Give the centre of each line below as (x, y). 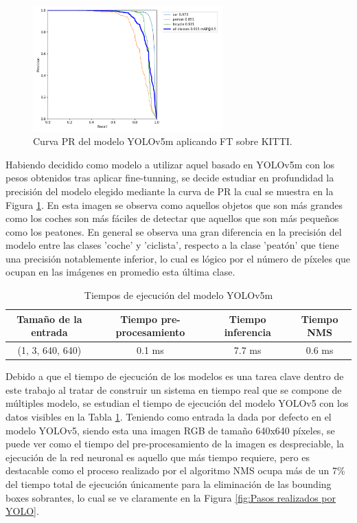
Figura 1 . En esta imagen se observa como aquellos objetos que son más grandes (174, 204)
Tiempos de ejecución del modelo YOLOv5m (178, 295)
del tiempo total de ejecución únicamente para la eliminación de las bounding (169, 483)
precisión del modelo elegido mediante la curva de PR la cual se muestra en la (170, 191)
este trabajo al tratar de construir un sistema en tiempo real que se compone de (174, 389)
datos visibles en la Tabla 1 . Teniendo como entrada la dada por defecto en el (169, 416)
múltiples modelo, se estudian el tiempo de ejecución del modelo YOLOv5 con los (177, 403)
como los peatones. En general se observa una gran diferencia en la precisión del (174, 231)
